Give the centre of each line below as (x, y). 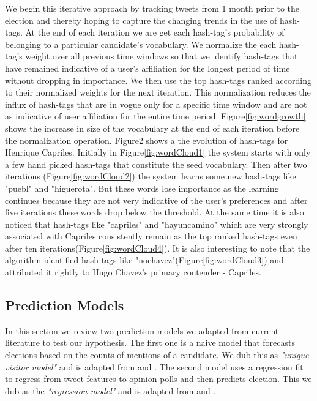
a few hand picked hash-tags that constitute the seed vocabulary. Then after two (156, 164)
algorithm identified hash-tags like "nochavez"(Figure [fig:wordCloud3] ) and (144, 260)
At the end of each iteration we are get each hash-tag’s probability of (155, 32)
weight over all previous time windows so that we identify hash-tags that (162, 56)
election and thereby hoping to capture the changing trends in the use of (141, 20)
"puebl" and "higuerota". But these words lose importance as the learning (142, 188)
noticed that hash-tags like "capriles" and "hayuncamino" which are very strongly (157, 224)
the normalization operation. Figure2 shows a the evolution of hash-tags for (147, 140)
